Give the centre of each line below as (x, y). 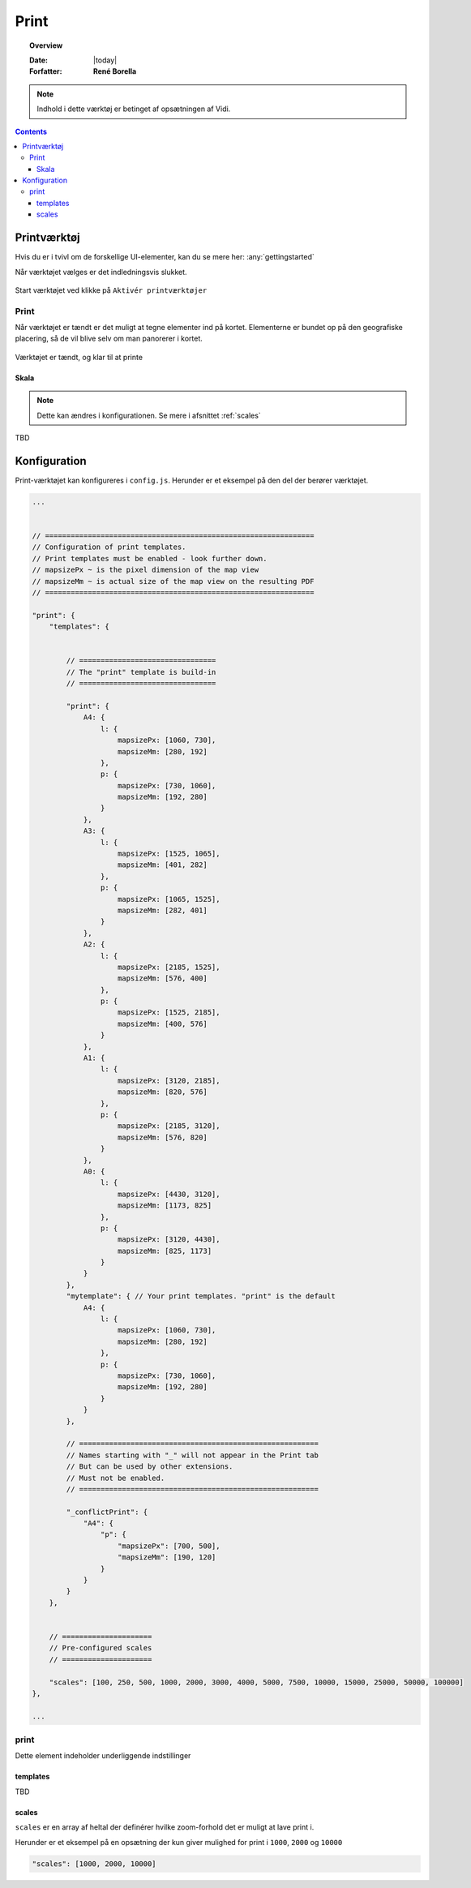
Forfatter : (46, 71)
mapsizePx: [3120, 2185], (169, 1080)
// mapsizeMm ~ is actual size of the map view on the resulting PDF (173, 581)
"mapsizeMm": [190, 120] (167, 1558)
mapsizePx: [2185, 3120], (169, 1126)
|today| (105, 60)
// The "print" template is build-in (141, 672)
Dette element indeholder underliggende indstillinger (103, 1756)
